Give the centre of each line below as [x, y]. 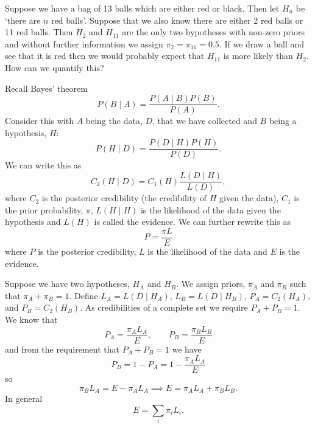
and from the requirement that [62, 349]
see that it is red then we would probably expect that [105, 56]
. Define [83, 295]
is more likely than [258, 56]
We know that [31, 319]
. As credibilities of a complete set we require [164, 307]
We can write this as [43, 165]
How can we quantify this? [55, 67]
